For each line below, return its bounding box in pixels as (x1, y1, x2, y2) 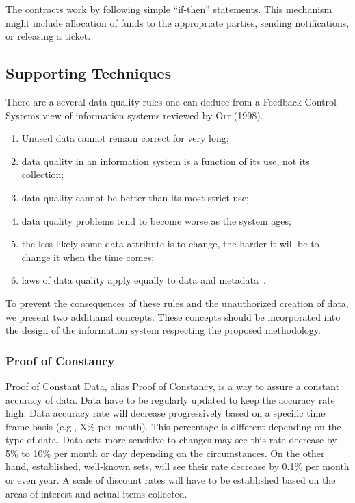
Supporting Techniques (5, 62, 172, 84)
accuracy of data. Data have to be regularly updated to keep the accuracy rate (5, 392, 335, 406)
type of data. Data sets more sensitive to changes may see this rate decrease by (5, 432, 337, 447)
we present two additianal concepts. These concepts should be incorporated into (5, 309, 341, 323)
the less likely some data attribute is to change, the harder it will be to (21, 236, 319, 251)
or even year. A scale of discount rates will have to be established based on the (5, 473, 336, 487)
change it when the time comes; (21, 249, 155, 264)
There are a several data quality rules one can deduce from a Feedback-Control (5, 94, 337, 108)
